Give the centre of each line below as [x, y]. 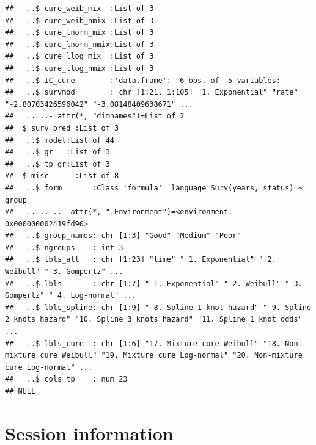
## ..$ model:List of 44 [60, 140]
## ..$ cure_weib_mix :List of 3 [79, 9]
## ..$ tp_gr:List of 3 [57, 164]
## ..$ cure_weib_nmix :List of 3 [79, 20]
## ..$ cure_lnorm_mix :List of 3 [79, 33]
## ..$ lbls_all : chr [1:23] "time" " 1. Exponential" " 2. [141, 260]
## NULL [20, 391]
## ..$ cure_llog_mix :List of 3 [79, 56]
